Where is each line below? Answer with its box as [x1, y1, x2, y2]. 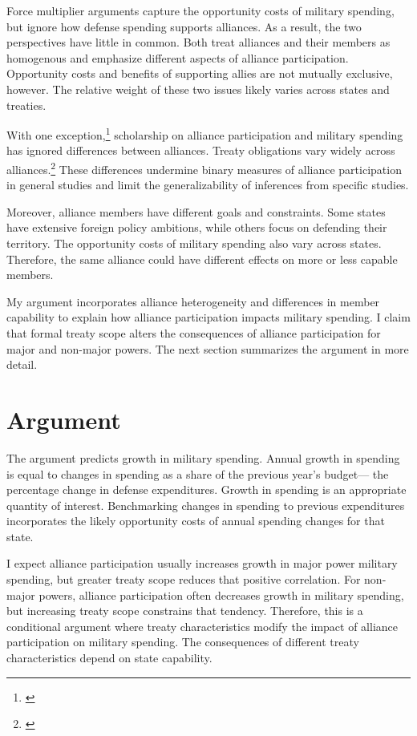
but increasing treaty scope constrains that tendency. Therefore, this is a [6, 602, 363, 619]
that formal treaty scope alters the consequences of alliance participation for [6, 325, 381, 341]
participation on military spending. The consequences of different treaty [6, 633, 359, 650]
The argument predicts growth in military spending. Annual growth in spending [6, 449, 400, 466]
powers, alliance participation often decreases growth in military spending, [38, 586, 404, 603]
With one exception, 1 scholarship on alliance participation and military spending [6, 124, 403, 143]
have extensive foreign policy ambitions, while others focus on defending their [6, 219, 387, 236]
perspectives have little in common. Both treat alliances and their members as [6, 34, 391, 51]
